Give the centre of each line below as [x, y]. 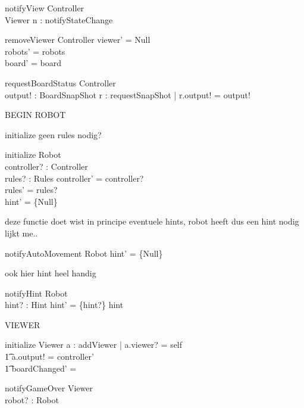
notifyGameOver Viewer [49, 388]
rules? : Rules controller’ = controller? [74, 178]
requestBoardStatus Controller [60, 82]
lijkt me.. [21, 233]
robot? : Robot [32, 399]
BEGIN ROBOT [35, 115]
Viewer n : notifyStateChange [59, 19]
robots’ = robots [35, 51]
